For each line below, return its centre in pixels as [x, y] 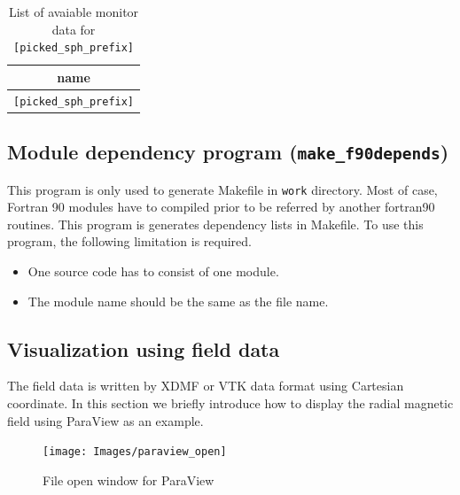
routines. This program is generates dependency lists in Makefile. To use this [215, 224]
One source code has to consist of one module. [153, 271]
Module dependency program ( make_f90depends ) [228, 152]
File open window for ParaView [129, 480]
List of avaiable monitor [74, 12]
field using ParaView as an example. [105, 420]
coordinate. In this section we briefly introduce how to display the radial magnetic [230, 403]
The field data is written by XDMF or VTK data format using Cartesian [206, 386]
